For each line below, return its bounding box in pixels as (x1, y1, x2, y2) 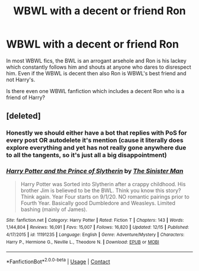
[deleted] (6, 111, 41, 121)
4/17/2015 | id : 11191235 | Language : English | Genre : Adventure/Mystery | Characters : (6, 231, 185, 238)
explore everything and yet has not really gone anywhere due (6, 144, 187, 152)
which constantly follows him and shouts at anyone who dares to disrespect (6, 63, 191, 71)
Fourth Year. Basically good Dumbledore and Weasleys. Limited (20, 199, 176, 206)
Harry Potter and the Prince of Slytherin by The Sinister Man (6, 167, 184, 176)
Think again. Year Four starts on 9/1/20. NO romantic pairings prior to (20, 193, 190, 200)
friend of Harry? (6, 94, 46, 101)
